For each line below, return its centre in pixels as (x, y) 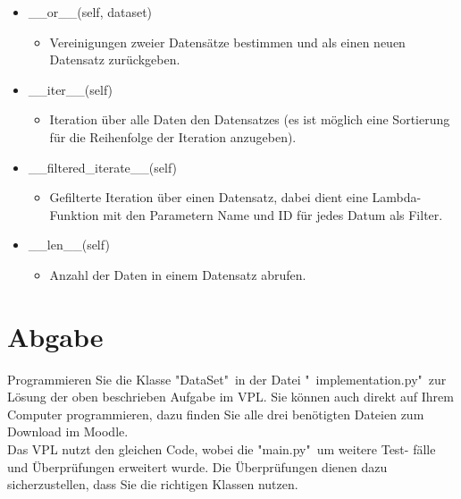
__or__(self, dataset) (90, 12)
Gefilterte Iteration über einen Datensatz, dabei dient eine (209, 197)
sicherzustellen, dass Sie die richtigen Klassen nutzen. (153, 484)
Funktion (74, 214)
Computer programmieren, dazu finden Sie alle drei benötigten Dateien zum (216, 414)
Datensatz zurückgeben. (115, 59)
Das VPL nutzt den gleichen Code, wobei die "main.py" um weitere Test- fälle (222, 449)
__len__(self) (69, 245)
